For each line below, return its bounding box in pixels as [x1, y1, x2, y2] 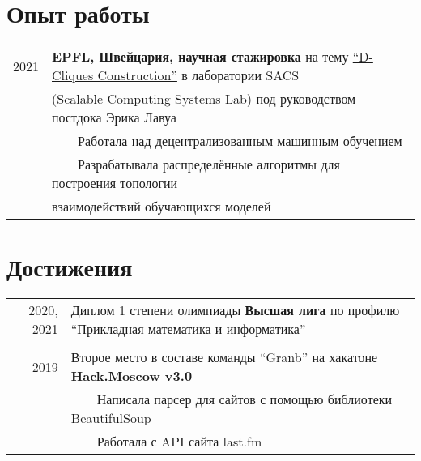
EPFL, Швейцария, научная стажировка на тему [52, 47, 349, 66]
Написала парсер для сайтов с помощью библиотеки [96, 390, 393, 409]
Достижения [6, 250, 133, 284]
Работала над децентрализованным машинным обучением [78, 131, 402, 151]
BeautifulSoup [70, 408, 151, 428]
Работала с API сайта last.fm [96, 432, 262, 451]
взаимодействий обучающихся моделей [52, 197, 271, 216]
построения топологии [52, 173, 178, 193]
